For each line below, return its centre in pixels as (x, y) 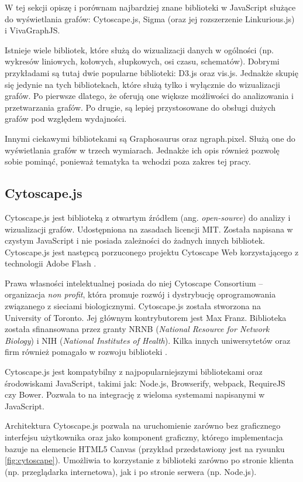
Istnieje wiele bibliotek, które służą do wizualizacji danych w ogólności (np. (139, 49)
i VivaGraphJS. (32, 30)
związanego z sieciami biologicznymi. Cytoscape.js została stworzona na (133, 306)
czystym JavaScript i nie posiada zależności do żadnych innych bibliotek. (135, 240)
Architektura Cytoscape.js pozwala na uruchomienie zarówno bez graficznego (143, 425)
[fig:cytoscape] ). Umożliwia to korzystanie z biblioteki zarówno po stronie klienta (149, 460)
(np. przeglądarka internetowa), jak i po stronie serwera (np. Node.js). (131, 471)
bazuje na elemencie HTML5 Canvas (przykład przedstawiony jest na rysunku (145, 448)
